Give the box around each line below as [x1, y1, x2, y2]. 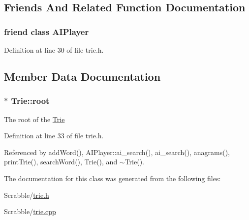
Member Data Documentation [4, 68, 161, 84]
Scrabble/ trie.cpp [4, 206, 56, 217]
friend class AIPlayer [4, 25, 89, 37]
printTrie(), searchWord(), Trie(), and [4, 157, 118, 167]
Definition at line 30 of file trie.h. [4, 45, 104, 55]
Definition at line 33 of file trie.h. [4, 130, 104, 141]
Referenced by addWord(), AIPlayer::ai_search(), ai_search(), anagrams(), [4, 147, 230, 157]
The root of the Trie [4, 114, 65, 124]
